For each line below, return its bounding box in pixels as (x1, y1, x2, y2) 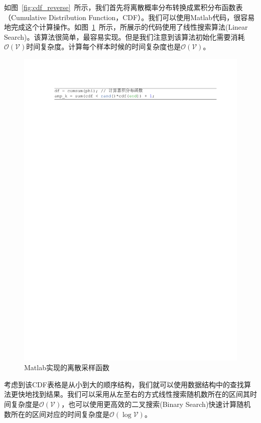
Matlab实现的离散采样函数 (24, 362, 109, 373)
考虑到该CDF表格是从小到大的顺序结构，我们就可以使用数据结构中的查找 (4, 379, 244, 389)
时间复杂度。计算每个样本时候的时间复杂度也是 (26, 41, 181, 52)
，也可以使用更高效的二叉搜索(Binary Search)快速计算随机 (61, 399, 251, 409)
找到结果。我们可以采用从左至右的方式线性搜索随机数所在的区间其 (32, 389, 250, 399)
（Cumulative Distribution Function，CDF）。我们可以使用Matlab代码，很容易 (4, 12, 255, 22)
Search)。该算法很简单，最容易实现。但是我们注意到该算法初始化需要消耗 (4, 31, 245, 42)
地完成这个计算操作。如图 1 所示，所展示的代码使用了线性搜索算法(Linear (4, 22, 248, 32)
